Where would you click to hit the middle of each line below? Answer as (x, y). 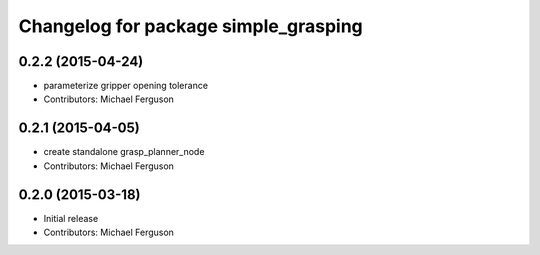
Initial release (71, 218)
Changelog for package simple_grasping (191, 26)
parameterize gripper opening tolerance (126, 86)
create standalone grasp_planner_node (124, 152)
